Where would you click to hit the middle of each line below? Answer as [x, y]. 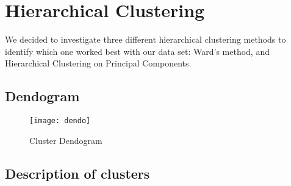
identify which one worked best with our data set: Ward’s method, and [137, 51]
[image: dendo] [60, 121]
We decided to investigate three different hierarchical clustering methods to [145, 39]
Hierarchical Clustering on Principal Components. [98, 63]
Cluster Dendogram [66, 140]
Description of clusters [77, 173]
